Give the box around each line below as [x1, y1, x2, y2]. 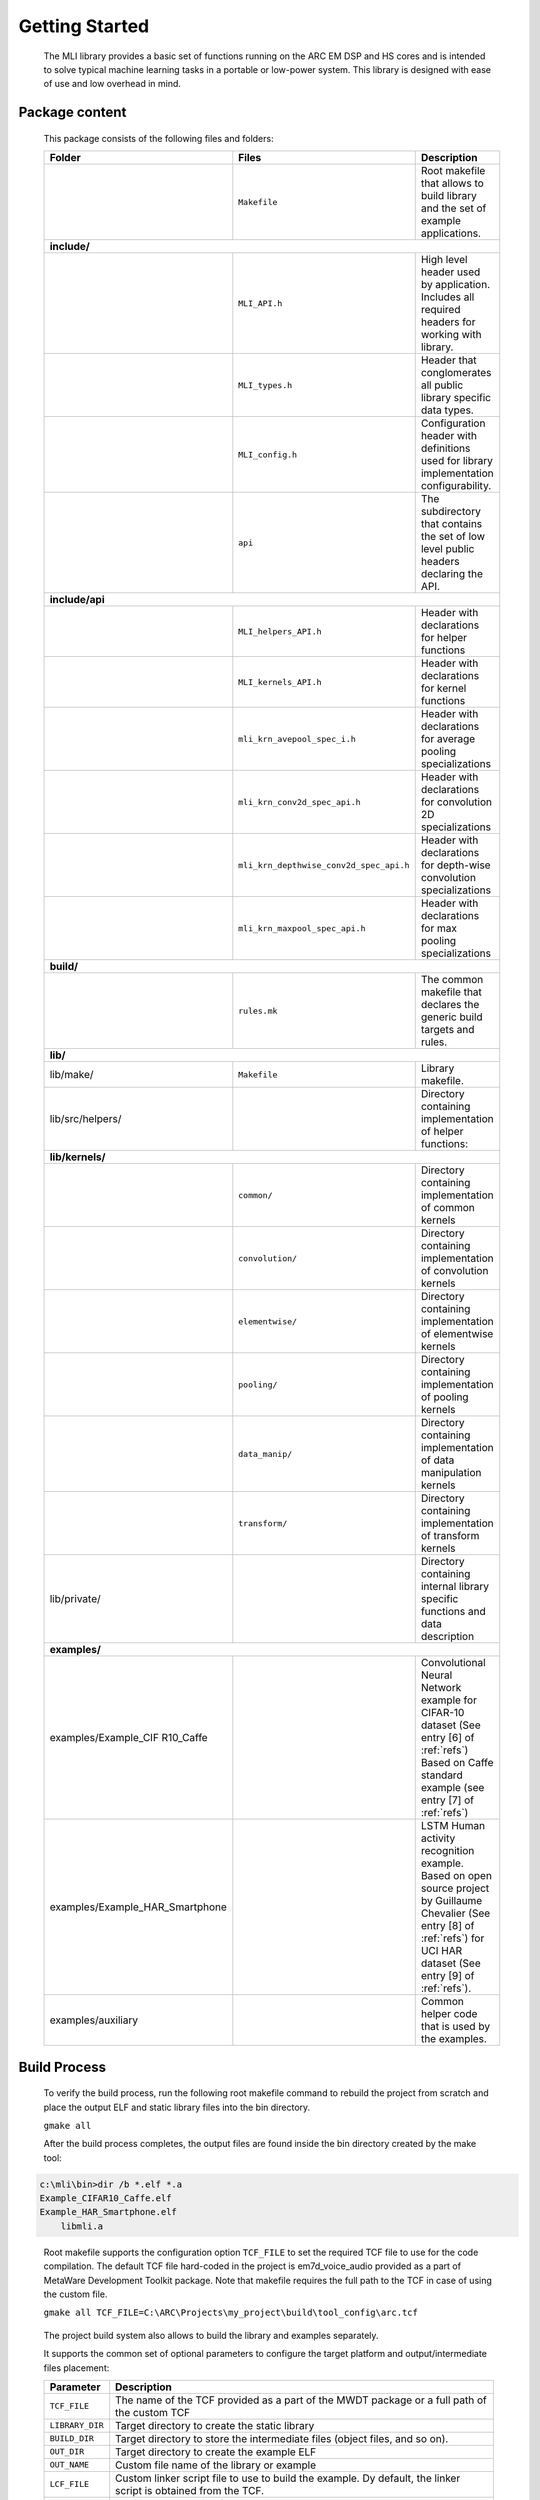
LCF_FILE [49, 2479, 90, 2490]
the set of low [420, 530, 485, 544]
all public [420, 378, 464, 392]
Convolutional [420, 1656, 486, 1670]
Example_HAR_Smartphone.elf [39, 2206, 177, 2218]
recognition [420, 1844, 475, 1858]
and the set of [420, 201, 487, 215]
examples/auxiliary [49, 2013, 139, 2027]
